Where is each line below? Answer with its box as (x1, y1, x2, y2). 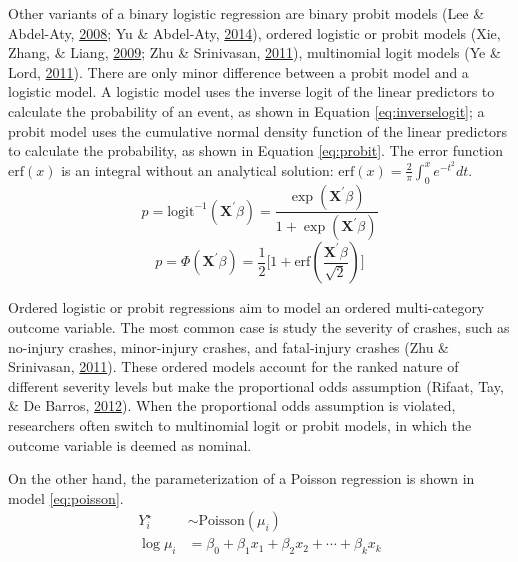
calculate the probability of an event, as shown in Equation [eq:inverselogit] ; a (8, 100, 485, 121)
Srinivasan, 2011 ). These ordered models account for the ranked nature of (8, 356, 459, 377)
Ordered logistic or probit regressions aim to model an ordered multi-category (8, 297, 485, 318)
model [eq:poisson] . (8, 487, 124, 508)
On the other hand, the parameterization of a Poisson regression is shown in (8, 468, 475, 489)
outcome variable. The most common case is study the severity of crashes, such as (8, 317, 510, 338)
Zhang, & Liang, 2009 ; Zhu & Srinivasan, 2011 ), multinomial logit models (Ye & (8, 42, 501, 63)
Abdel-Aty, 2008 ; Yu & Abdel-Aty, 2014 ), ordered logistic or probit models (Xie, (8, 22, 501, 43)
